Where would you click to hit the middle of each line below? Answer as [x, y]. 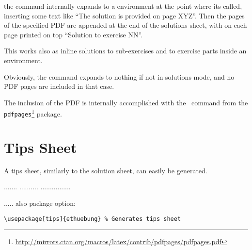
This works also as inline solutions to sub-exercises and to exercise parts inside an [125, 51]
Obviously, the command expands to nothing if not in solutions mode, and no [119, 76]
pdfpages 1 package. [33, 113]
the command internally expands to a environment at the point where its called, [123, 6]
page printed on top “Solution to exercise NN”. [73, 34]
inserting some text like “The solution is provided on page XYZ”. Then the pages [124, 15]
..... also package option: [40, 203]
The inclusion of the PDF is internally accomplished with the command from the [126, 102]
